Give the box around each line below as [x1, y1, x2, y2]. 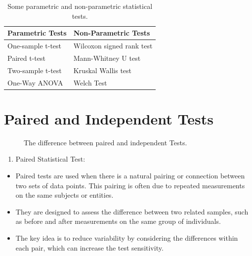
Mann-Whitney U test [73, 52, 141, 63]
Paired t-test [7, 52, 45, 63]
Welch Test [73, 77, 107, 87]
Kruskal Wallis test [73, 65, 132, 75]
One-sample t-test [7, 41, 62, 51]
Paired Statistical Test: [15, 154, 85, 164]
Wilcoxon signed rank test [73, 41, 153, 51]
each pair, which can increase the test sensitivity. [15, 242, 164, 253]
